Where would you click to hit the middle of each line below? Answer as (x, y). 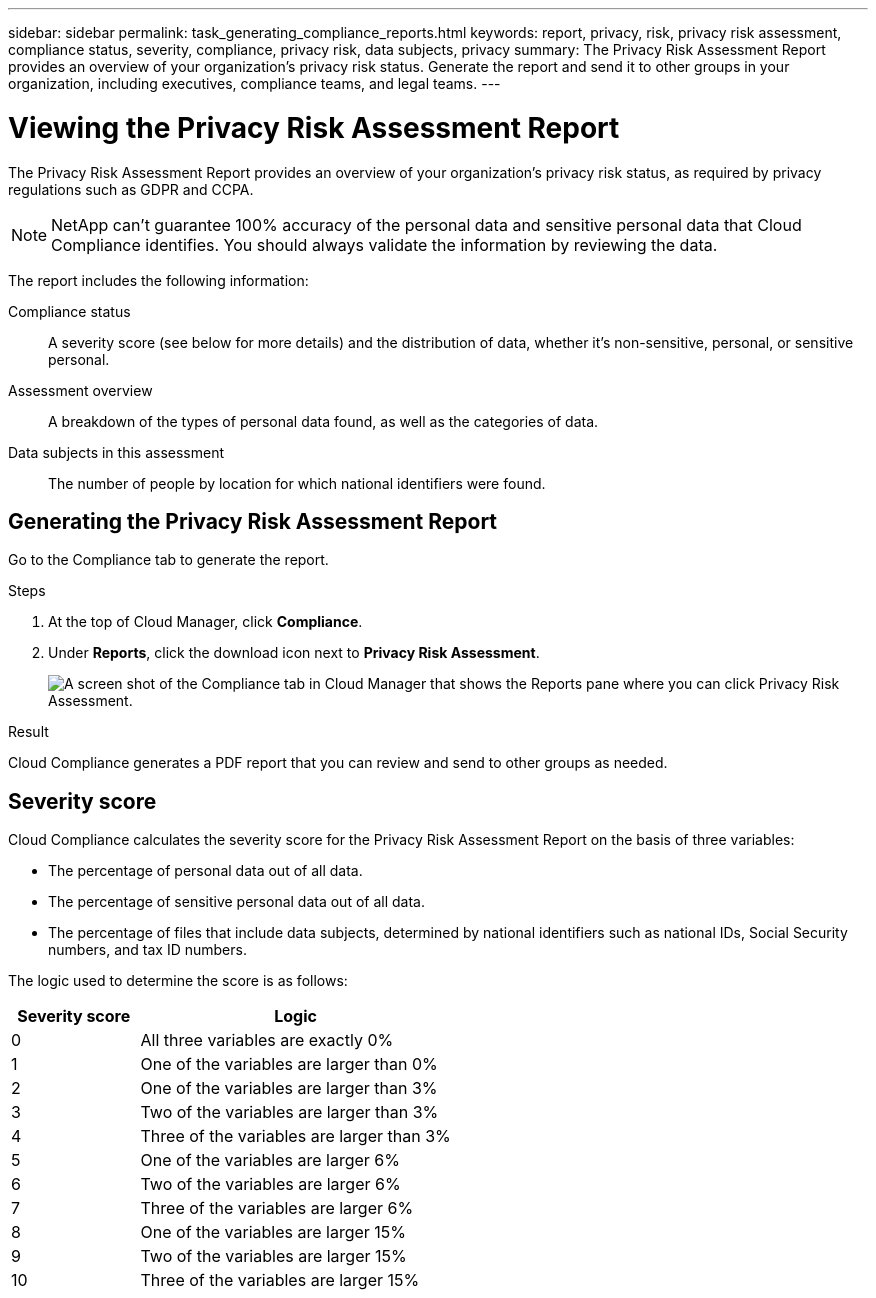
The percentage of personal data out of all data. (205, 871)
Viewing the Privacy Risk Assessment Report (314, 127)
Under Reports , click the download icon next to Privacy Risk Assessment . (294, 653)
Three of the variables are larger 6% (277, 1208)
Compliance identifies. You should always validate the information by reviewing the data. (384, 244)
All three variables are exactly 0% (267, 1040)
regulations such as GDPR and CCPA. (131, 189)
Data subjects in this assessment (116, 452)
